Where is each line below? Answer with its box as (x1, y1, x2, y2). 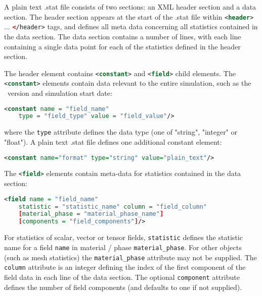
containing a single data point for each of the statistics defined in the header (4, 41, 241, 51)
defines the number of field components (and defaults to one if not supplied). (4, 281, 242, 292)
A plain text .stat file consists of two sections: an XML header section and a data (4, 2, 256, 12)
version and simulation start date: (7, 88, 112, 98)
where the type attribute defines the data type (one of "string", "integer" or (4, 127, 237, 137)
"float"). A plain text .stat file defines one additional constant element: (4, 137, 222, 147)
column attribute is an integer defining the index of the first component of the (4, 262, 246, 272)
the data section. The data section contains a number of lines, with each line (4, 31, 241, 41)
